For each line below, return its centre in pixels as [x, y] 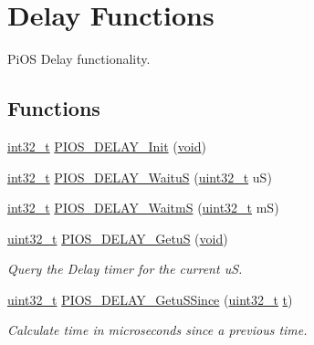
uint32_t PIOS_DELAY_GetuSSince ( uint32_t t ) [150, 299]
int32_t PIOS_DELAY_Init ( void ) [107, 146]
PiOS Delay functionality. [79, 59]
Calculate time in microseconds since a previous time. [157, 330]
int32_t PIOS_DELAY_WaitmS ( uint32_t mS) [143, 208]
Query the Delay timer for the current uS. [125, 269]
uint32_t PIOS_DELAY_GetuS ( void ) [118, 238]
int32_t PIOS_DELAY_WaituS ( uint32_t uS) [140, 177]
